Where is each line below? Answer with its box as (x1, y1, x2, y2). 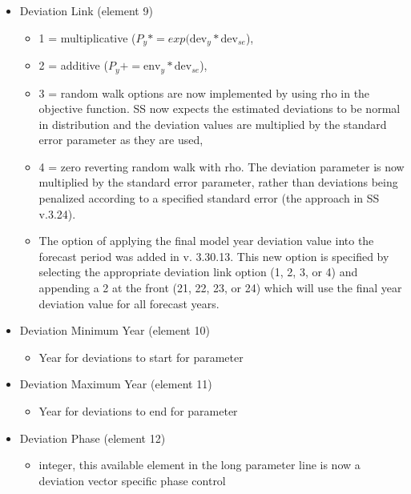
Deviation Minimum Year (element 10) (19, 322, 210, 339)
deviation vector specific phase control (38, 472, 226, 488)
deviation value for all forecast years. (38, 295, 220, 311)
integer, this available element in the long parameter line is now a (38, 456, 361, 473)
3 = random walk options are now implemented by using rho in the (38, 84, 370, 101)
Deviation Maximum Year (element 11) (19, 376, 212, 392)
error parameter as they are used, (38, 131, 203, 148)
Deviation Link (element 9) (19, 2, 153, 18)
